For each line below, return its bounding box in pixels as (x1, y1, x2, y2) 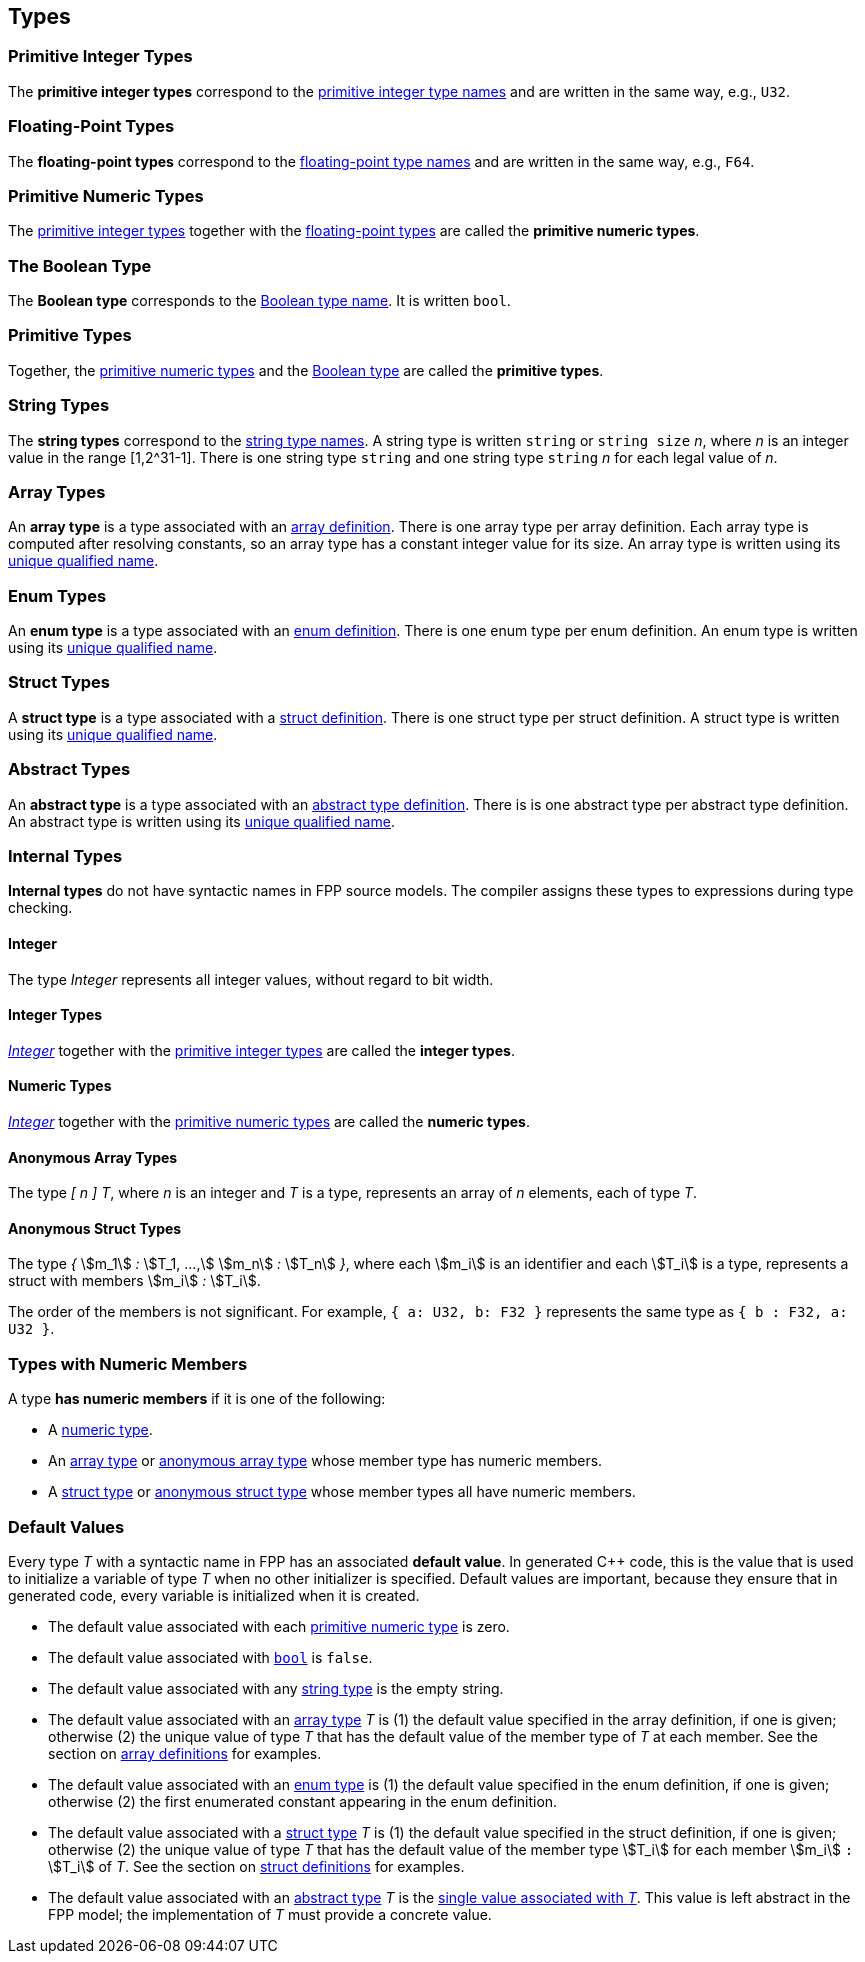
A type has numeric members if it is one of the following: (8, 1390, 386, 1408)
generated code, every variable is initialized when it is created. (8, 1586, 420, 1604)
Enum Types (8, 585, 107, 606)
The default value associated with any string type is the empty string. (48, 1679, 504, 1697)
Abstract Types (8, 759, 131, 780)
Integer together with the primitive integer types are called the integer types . (8, 1041, 515, 1059)
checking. (8, 899, 73, 917)
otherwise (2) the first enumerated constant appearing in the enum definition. (48, 1792, 558, 1810)
